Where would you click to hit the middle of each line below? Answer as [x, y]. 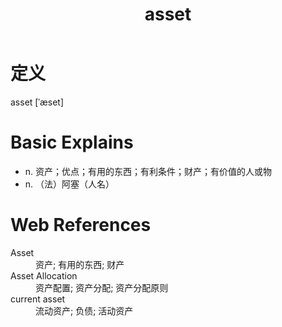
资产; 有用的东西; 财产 [80, 264]
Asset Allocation [44, 275]
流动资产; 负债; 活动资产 [84, 310]
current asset [38, 299]
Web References [81, 225]
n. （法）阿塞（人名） [69, 184]
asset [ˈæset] [37, 102]
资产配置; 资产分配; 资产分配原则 [102, 287]
